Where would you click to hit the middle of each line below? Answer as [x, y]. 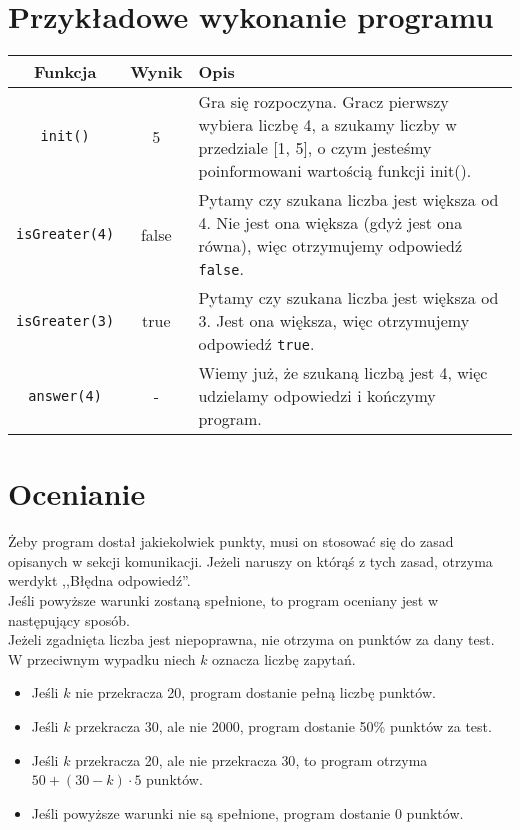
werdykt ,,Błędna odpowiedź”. [99, 580]
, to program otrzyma [361, 759]
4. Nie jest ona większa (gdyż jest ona [330, 223]
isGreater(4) [65, 234]
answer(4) [65, 395]
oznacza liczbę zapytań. [284, 658]
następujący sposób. [69, 619]
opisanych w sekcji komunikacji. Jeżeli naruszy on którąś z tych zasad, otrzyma [250, 560]
